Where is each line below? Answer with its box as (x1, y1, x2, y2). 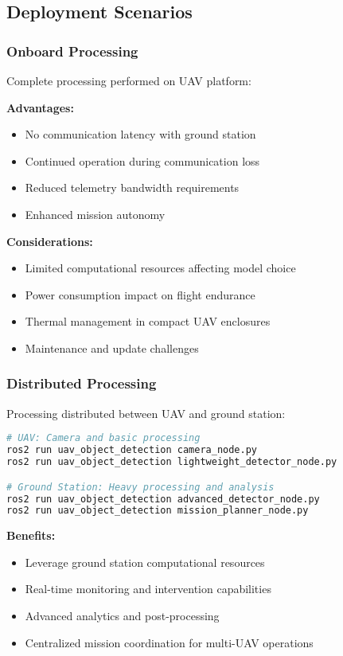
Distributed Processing (6, 373, 157, 393)
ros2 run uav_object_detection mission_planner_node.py (6, 505, 309, 517)
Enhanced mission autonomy (25, 205, 166, 222)
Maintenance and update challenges (25, 339, 199, 356)
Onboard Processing (6, 41, 138, 61)
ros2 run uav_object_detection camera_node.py (6, 444, 257, 456)
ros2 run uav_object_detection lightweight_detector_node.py (6, 456, 337, 468)
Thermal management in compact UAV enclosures (25, 313, 271, 330)
